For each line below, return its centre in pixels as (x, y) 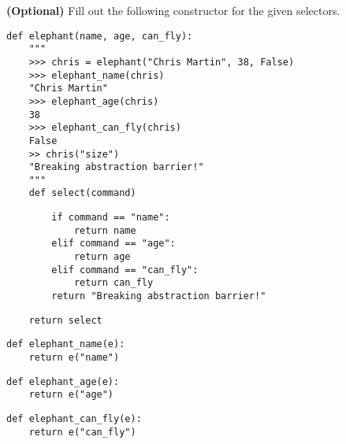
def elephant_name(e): (66, 344)
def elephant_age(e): (63, 381)
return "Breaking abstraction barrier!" (159, 296)
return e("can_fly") (82, 432)
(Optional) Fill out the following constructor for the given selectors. (173, 10)
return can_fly (113, 283)
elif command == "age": (113, 244)
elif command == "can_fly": (125, 270)
